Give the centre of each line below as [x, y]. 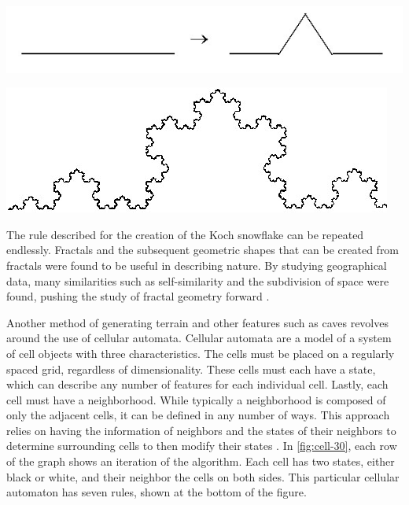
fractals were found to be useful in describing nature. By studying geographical [197, 265]
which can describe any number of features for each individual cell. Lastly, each [197, 384]
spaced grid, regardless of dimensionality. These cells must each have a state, [191, 369]
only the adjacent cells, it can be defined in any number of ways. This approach [198, 415]
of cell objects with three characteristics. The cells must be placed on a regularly [201, 353]
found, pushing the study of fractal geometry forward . [138, 296]
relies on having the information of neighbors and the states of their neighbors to [201, 430]
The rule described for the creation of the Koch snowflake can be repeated [185, 234]
